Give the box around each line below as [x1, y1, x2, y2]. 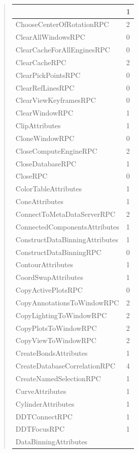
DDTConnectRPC [15, 411, 73, 421]
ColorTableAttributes [15, 183, 82, 194]
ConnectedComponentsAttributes [15, 221, 119, 232]
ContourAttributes [15, 259, 74, 270]
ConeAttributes [15, 196, 64, 207]
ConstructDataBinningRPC [15, 246, 101, 257]
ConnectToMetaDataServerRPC [15, 209, 116, 219]
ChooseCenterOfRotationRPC [15, 19, 109, 30]
